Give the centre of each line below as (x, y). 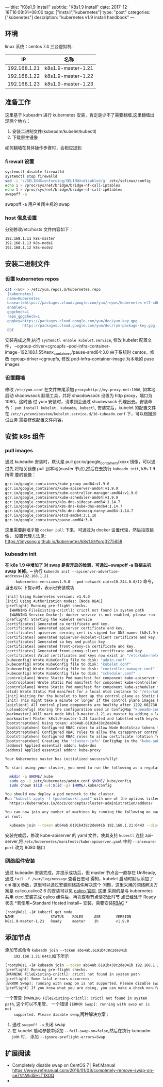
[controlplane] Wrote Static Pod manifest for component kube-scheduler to (83, 687)
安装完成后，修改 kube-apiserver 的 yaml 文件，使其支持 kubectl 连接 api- (79, 835)
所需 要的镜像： (21, 475)
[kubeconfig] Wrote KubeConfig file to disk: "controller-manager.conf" (80, 669)
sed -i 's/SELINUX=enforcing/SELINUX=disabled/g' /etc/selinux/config (78, 181)
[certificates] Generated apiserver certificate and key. (65, 628)
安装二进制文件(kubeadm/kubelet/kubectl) (54, 131)
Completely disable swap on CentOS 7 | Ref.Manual (64, 1065)
